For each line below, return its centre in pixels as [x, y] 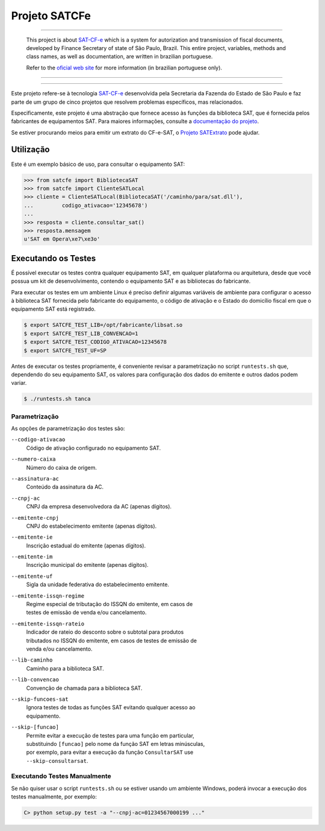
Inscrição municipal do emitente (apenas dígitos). [87, 565]
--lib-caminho [32, 660]
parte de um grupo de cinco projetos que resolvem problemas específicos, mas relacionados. [127, 102]
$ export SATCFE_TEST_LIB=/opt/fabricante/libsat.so [103, 325]
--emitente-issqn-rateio [48, 624]
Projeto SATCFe [51, 16]
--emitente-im [32, 557]
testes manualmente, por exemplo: [54, 797]
